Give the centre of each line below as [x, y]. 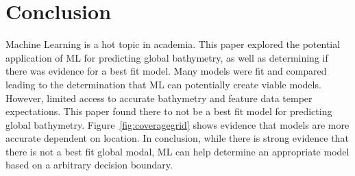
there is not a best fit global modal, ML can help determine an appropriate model [177, 151]
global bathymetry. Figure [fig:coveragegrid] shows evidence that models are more [177, 124]
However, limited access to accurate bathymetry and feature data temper [159, 98]
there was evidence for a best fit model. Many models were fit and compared [166, 71]
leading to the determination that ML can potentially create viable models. [163, 84]
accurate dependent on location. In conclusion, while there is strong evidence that [177, 138]
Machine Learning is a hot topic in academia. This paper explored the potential [173, 44]
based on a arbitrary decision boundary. [89, 165]
